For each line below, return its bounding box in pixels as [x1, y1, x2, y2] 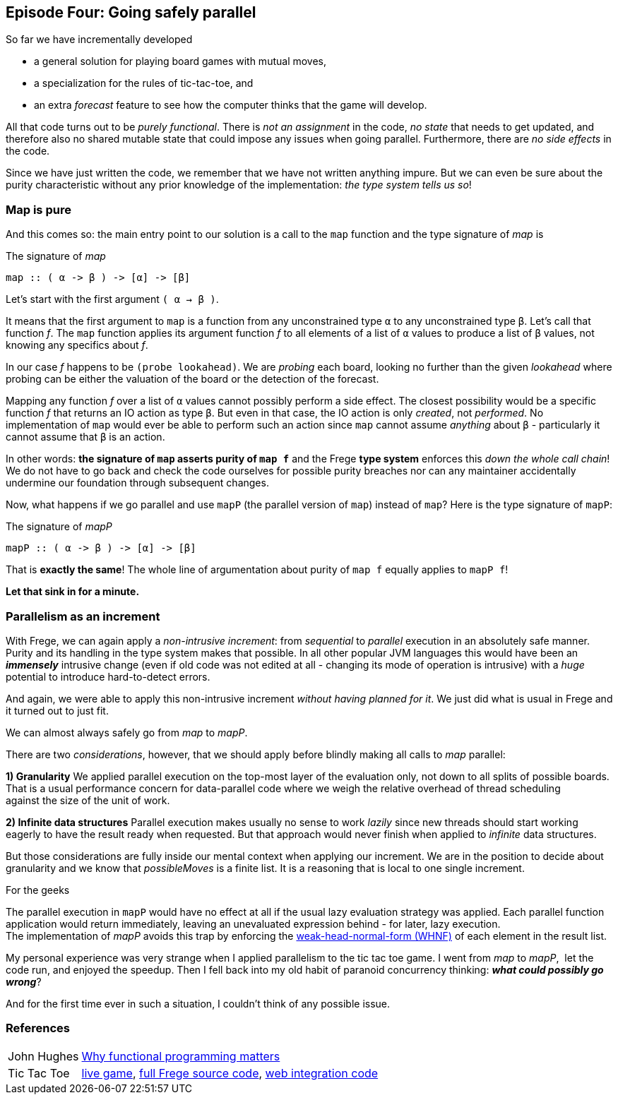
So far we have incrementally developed [6, 33, 193, 46]
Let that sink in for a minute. [6, 585, 140, 598]
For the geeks [6, 883, 70, 896]
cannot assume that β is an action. [6, 431, 165, 443]
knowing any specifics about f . [6, 339, 148, 352]
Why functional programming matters [81, 1048, 280, 1063]
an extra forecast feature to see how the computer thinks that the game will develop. [34, 99, 427, 112]
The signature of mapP [6, 520, 112, 533]
